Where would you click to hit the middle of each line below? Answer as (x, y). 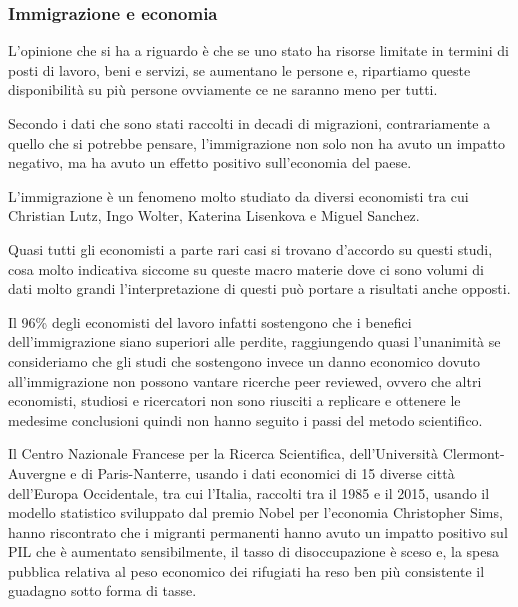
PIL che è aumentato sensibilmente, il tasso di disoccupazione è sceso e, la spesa (253, 551)
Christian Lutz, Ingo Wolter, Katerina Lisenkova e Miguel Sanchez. (214, 215)
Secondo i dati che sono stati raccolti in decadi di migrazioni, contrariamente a (249, 123)
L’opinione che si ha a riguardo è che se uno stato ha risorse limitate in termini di (258, 50)
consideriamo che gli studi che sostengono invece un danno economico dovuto (244, 360)
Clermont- (473, 453)
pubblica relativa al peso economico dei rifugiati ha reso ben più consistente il (246, 570)
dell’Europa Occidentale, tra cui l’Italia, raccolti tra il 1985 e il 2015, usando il (249, 492)
